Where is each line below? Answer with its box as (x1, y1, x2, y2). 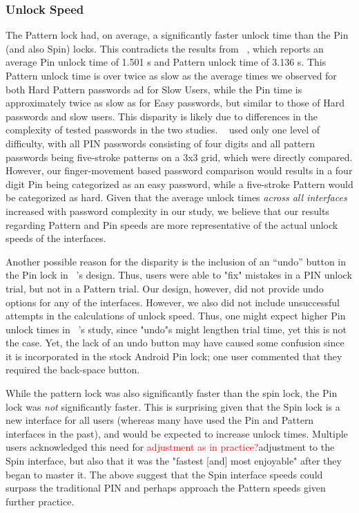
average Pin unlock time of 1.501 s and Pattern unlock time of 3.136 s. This (6, 55, 327, 69)
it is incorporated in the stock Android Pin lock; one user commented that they (6, 348, 342, 363)
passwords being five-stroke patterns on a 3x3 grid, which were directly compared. (6, 149, 353, 164)
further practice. (6, 494, 75, 508)
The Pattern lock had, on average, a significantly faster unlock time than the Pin (6, 28, 349, 42)
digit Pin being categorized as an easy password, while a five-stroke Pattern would (6, 176, 353, 191)
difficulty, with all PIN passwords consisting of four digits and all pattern (6, 136, 316, 150)
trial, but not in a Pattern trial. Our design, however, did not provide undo (6, 281, 324, 295)
